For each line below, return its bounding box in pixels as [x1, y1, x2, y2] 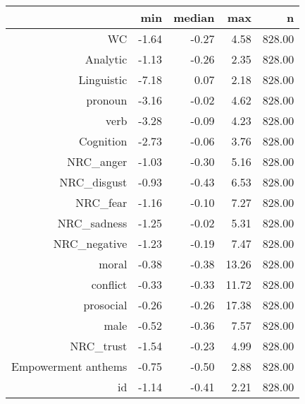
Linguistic [78, 71, 127, 88]
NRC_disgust [59, 174, 127, 190]
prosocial [83, 297, 127, 313]
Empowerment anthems [11, 358, 127, 374]
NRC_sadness [57, 215, 127, 231]
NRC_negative [53, 235, 127, 251]
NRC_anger [67, 153, 127, 170]
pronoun [86, 92, 127, 108]
